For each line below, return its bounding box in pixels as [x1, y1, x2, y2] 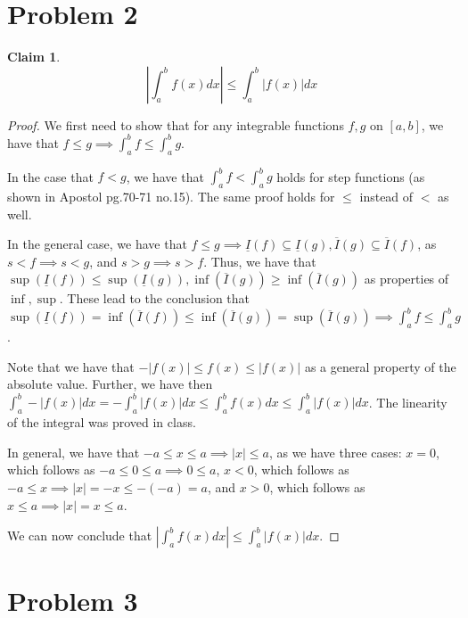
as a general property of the [304, 357, 456, 375]
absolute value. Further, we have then [7, 375, 213, 393]
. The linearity [368, 392, 447, 411]
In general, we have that [7, 442, 140, 461]
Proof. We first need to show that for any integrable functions [7, 115, 344, 134]
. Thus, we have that [203, 251, 316, 270]
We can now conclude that [7, 526, 152, 545]
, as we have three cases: [268, 442, 402, 461]
